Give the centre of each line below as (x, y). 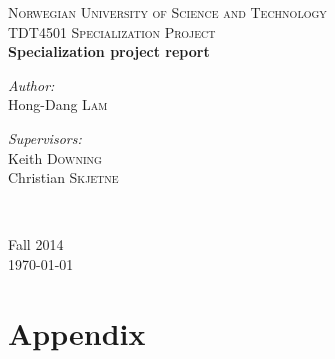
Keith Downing (55, 157)
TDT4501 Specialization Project (112, 31)
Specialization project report (109, 51)
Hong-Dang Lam (58, 104)
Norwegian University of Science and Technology (167, 12)
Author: (31, 84)
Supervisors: (45, 137)
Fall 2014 (36, 244)
